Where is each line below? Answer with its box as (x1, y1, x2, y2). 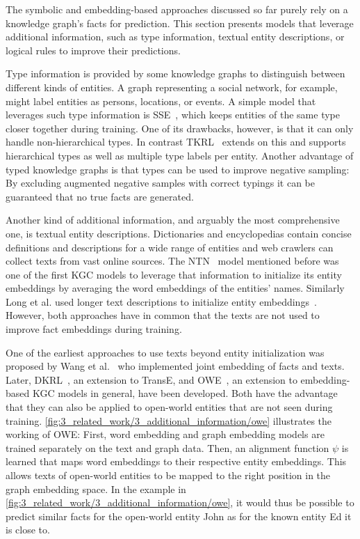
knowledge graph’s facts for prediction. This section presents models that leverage (6, 15, 354, 30)
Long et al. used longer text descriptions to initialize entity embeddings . (6, 294, 317, 308)
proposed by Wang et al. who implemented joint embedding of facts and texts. (6, 359, 345, 373)
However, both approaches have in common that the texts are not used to (6, 308, 320, 322)
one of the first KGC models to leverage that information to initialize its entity (6, 267, 342, 281)
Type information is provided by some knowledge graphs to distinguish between (6, 66, 345, 81)
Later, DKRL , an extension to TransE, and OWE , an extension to (6, 372, 297, 386)
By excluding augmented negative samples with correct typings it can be (6, 175, 315, 190)
